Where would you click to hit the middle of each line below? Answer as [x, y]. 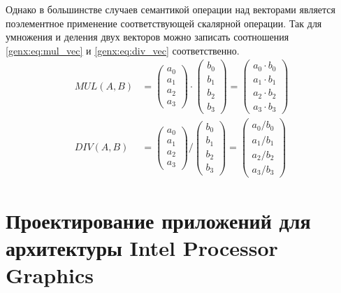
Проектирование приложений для [158, 220]
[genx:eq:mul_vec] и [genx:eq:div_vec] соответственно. [123, 50]
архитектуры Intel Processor [142, 248]
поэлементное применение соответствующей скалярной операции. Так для [164, 23]
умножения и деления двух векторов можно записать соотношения [147, 37]
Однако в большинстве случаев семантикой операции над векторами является [170, 9]
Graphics [50, 275]
